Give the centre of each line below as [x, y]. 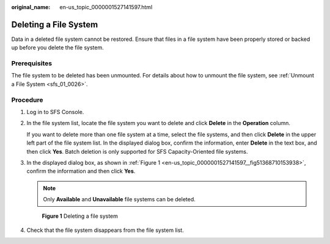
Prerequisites [31, 63]
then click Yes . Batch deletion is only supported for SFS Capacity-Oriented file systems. [137, 151]
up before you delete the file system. [57, 48]
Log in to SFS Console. [55, 112]
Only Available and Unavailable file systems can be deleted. [119, 199]
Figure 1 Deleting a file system [80, 216]
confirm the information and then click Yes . [81, 171]
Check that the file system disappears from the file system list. [105, 230]
